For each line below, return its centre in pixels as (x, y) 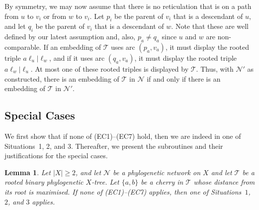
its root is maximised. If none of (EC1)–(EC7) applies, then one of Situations (123, 191)
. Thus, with (215, 68)
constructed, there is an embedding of (62, 78)
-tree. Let (105, 182)
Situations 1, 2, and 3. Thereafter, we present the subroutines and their (114, 146)
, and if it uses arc (77, 57)
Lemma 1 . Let (28, 172)
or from (55, 16)
